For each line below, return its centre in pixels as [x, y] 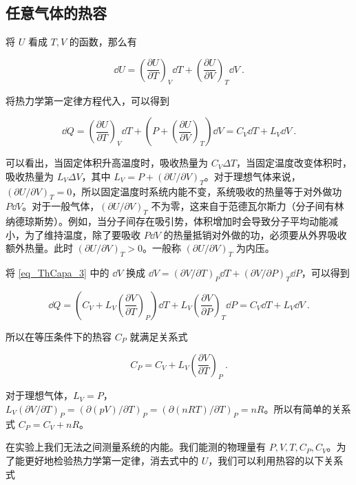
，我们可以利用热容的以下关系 [276, 460]
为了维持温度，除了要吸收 [82, 234]
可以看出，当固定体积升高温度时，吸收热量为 [107, 163]
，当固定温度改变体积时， [294, 163]
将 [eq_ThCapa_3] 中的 [57, 273]
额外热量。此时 [39, 248]
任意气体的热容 [56, 13]
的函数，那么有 [103, 42]
